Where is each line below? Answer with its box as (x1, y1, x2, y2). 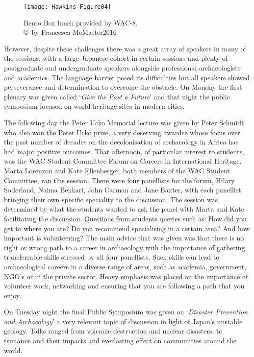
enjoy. (4, 290, 22, 300)
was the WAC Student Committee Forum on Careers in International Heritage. (4, 156, 242, 166)
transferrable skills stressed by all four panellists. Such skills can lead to (4, 252, 220, 262)
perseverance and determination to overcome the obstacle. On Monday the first (4, 82, 242, 92)
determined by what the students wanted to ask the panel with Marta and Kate (4, 204, 244, 214)
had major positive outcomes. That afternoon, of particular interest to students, (4, 146, 244, 156)
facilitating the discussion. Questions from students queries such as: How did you (4, 213, 247, 223)
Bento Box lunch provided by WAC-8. (24, 17, 138, 27)
